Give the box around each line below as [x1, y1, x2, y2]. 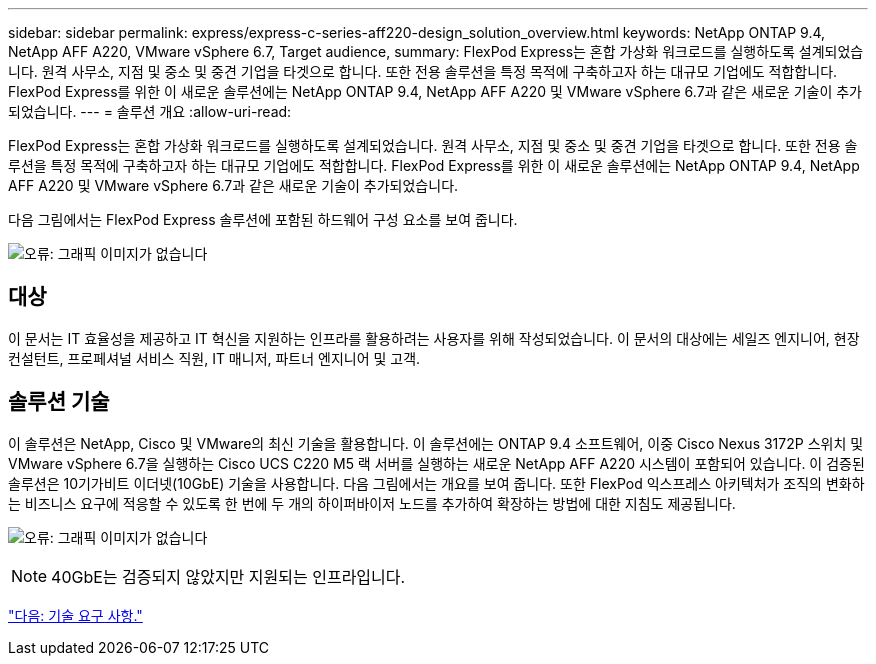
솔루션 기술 [8, 389, 110, 415]
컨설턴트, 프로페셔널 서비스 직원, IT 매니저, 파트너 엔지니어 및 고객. [8, 349, 421, 367]
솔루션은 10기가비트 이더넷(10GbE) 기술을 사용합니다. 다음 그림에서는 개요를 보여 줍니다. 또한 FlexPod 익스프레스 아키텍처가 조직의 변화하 [8, 474, 865, 492]
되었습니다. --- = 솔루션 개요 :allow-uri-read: [8, 103, 292, 120]
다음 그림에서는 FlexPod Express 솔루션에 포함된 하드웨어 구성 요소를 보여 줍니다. [8, 211, 518, 228]
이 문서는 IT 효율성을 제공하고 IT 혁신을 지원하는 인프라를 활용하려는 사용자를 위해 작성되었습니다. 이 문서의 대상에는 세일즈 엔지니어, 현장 [8, 329, 860, 347]
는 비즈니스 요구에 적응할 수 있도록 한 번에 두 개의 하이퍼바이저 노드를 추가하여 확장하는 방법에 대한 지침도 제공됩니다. [8, 494, 736, 512]
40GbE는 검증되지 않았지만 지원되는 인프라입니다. [51, 566, 406, 587]
